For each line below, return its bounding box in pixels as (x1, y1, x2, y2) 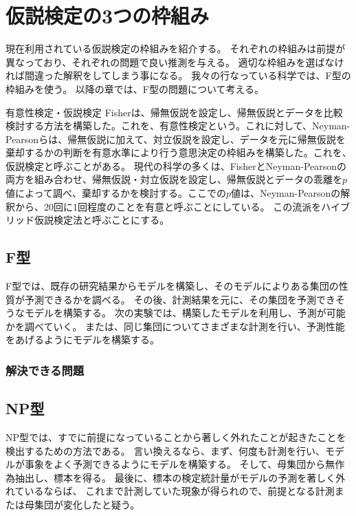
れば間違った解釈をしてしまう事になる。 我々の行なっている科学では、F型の (5, 68, 351, 83)
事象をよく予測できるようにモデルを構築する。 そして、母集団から (24, 457, 326, 471)
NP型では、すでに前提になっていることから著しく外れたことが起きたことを (5, 430, 346, 444)
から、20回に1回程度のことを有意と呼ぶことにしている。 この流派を (14, 199, 322, 213)
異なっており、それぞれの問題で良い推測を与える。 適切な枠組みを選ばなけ (5, 54, 344, 69)
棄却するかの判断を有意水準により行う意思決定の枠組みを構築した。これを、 (5, 145, 352, 160)
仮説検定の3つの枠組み (5, 1, 210, 30)
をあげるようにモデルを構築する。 (5, 332, 159, 347)
